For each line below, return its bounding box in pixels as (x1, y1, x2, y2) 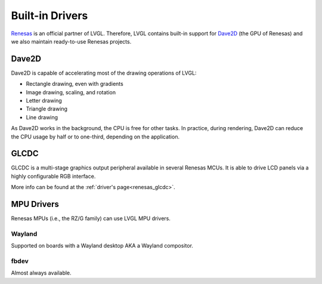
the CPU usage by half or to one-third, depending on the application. (11, 133, 180, 140)
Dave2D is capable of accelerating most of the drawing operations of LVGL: (11, 69, 197, 76)
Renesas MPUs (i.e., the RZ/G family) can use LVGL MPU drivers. (11, 215, 171, 222)
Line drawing (26, 113, 58, 121)
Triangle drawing (26, 105, 68, 113)
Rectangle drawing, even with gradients (26, 81, 123, 88)
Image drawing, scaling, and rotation (26, 88, 116, 95)
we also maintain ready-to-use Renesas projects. (11, 38, 132, 45)
